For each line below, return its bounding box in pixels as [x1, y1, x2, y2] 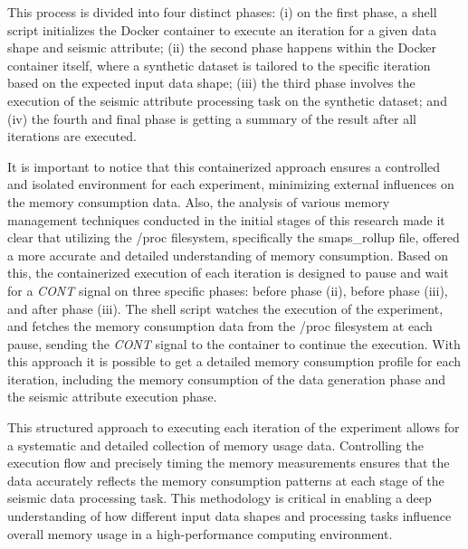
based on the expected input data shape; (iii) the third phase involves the [7, 73, 415, 92]
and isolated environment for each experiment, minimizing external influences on [7, 175, 454, 194]
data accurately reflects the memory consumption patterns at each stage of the [7, 470, 444, 489]
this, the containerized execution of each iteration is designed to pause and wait [7, 263, 449, 282]
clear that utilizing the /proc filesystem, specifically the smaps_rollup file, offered [7, 228, 460, 247]
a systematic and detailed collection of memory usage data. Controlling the [7, 435, 424, 454]
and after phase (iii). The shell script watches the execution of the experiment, [7, 298, 444, 317]
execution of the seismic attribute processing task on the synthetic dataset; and [7, 90, 447, 109]
